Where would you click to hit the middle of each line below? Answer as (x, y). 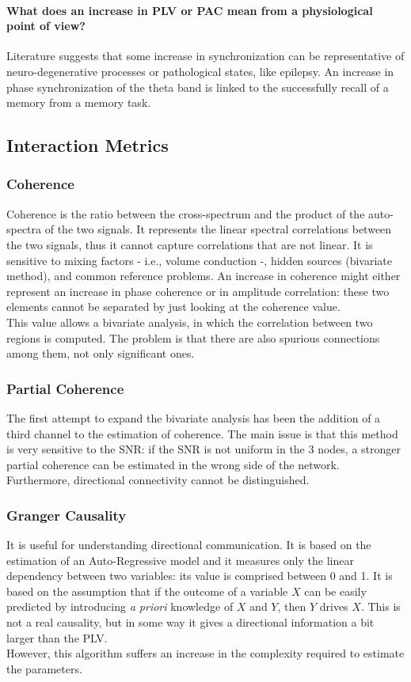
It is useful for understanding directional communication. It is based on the (189, 545)
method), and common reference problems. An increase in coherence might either (204, 276)
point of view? (46, 26)
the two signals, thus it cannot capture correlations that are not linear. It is (190, 244)
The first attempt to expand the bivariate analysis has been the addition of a (194, 417)
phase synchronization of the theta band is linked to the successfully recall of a (198, 87)
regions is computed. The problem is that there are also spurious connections (193, 337)
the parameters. (44, 668)
